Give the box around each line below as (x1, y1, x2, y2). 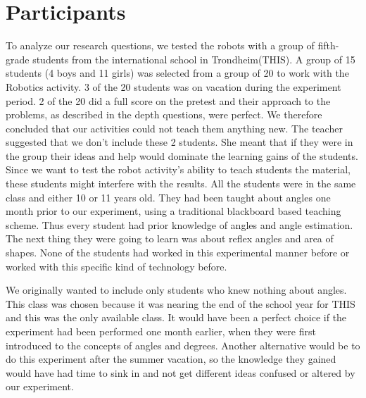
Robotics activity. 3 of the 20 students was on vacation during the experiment (6, 79, 341, 94)
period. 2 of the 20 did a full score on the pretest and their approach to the (6, 93, 331, 108)
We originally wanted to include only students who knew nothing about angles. (6, 282, 347, 297)
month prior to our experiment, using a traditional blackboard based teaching (6, 204, 341, 218)
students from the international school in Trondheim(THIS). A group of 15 (32, 51, 355, 66)
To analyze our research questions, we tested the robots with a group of (6, 38, 315, 53)
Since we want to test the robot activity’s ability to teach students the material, (6, 162, 351, 177)
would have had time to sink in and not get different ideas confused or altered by (6, 365, 355, 380)
